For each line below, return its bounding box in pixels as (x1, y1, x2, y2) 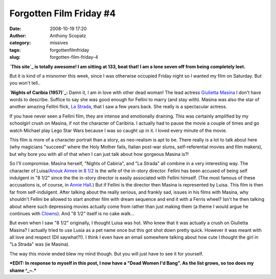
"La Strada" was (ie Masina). (9, 241, 70, 247)
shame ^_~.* (9, 267, 37, 273)
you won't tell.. (9, 80, 41, 86)
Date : (9, 26, 21, 32)
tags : (9, 46, 21, 53)
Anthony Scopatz (50, 32, 86, 38)
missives (50, 40, 68, 46)
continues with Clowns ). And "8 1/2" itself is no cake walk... (9, 210, 135, 217)
